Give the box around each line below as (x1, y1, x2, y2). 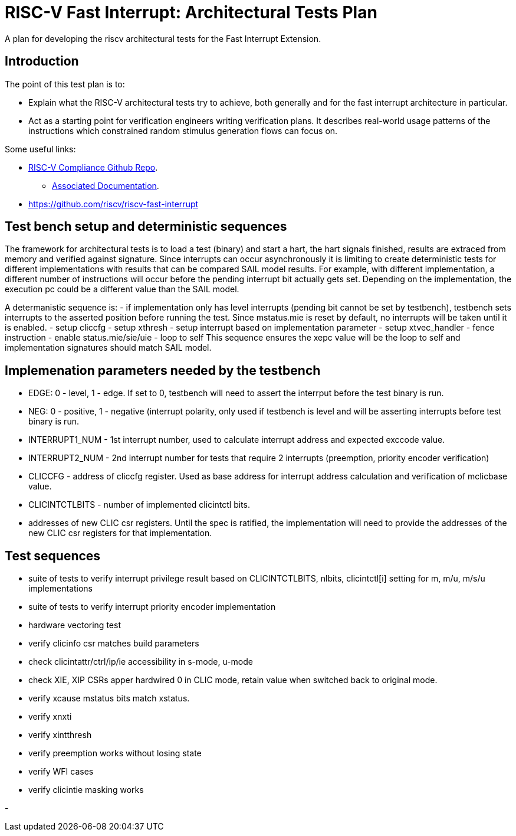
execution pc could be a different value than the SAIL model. (5, 284, 239, 295)
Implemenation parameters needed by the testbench (5, 363, 321, 378)
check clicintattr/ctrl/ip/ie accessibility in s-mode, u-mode (28, 657, 253, 667)
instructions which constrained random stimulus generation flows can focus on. (28, 125, 338, 136)
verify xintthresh (28, 730, 92, 740)
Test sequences (5, 548, 101, 563)
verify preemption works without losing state (28, 748, 202, 759)
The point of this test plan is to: (5, 79, 125, 89)
